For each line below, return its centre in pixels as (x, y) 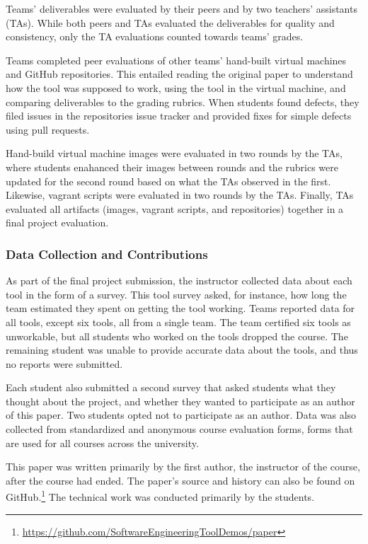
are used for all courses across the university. (102, 442)
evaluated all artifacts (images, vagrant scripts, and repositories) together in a (175, 208)
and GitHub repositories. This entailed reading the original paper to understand (179, 74)
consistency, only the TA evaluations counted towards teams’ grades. (155, 36)
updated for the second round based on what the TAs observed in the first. (168, 181)
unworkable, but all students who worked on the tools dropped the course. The (177, 336)
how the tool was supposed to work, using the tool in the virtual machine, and (176, 87)
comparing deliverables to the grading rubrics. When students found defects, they (183, 102)
